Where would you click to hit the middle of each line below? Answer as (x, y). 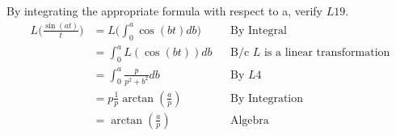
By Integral (258, 30)
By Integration (267, 98)
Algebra (249, 120)
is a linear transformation (327, 53)
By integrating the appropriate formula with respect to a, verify (164, 11)
